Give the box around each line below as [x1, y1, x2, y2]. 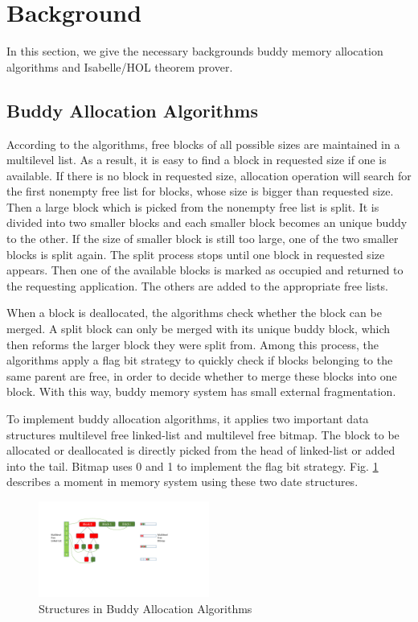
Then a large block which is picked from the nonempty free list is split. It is [6, 198, 379, 215]
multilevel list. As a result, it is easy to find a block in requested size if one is [6, 151, 387, 168]
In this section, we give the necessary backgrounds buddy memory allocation [6, 43, 383, 60]
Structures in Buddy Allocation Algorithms [39, 599, 252, 616]
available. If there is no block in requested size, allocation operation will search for [6, 167, 412, 183]
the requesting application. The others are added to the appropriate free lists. [6, 277, 389, 294]
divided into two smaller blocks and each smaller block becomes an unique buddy [6, 214, 408, 231]
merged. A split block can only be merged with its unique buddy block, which [6, 320, 391, 337]
